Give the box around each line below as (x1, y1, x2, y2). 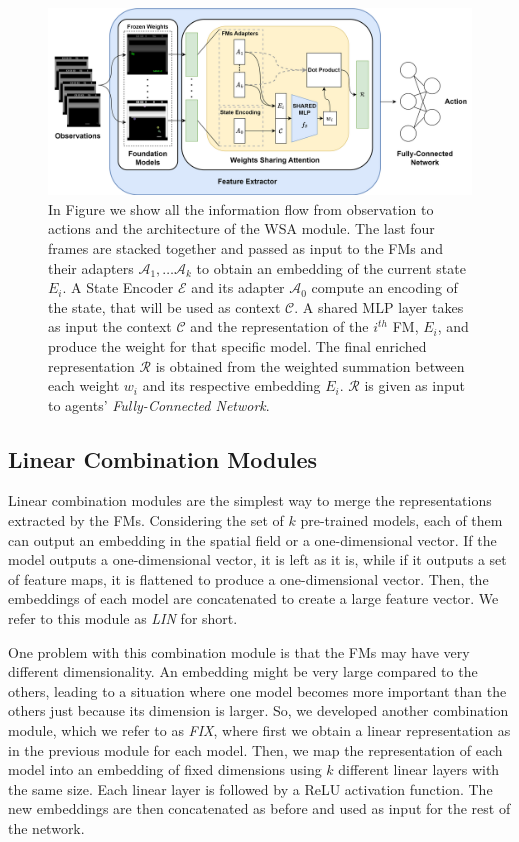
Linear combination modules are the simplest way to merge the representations (8, 490, 492, 511)
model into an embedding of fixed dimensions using (8, 759, 322, 780)
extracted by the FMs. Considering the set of (8, 510, 284, 531)
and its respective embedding (142, 375, 321, 396)
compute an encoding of (311, 277, 458, 298)
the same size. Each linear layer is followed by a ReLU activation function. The (8, 778, 493, 799)
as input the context (48, 316, 172, 337)
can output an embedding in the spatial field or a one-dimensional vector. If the (8, 529, 497, 550)
